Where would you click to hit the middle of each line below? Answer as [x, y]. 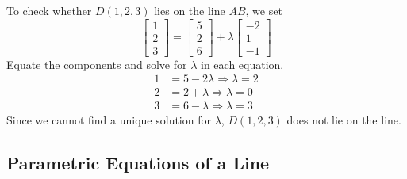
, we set [264, 10]
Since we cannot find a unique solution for [109, 120]
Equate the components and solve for [97, 64]
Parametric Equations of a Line [138, 163]
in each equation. [242, 64]
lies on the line [190, 10]
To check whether [49, 10]
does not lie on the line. [344, 120]
